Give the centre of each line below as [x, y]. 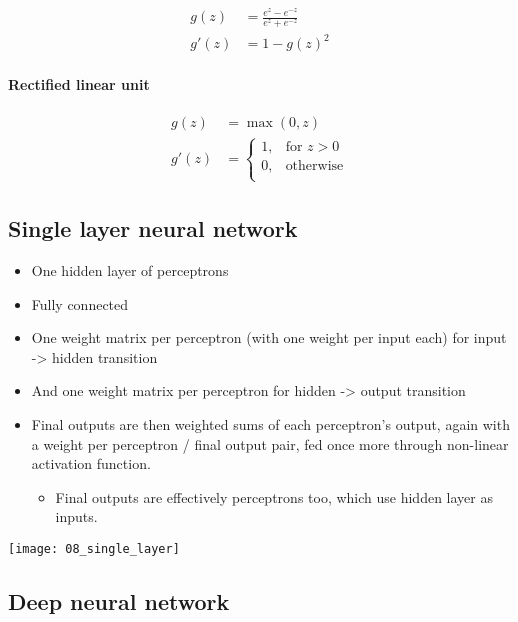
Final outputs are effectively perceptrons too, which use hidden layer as [274, 496]
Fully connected [80, 303]
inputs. [76, 516]
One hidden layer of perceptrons [130, 270]
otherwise [314, 165]
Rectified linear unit [79, 84]
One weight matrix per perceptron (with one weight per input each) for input [269, 337]
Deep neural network [119, 601]
